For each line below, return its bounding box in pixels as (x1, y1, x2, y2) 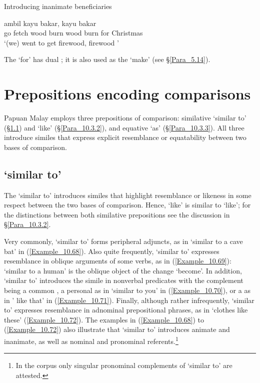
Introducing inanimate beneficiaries (4, 1, 112, 11)
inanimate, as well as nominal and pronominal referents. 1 (4, 334, 178, 346)
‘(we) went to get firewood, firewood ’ (4, 37, 119, 47)
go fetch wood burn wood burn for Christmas (4, 27, 143, 38)
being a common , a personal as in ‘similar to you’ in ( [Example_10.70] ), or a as (4, 285, 250, 295)
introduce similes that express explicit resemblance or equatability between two (4, 132, 246, 142)
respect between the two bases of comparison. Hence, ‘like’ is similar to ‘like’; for (4, 199, 251, 210)
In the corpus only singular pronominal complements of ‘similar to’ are (15, 360, 232, 370)
